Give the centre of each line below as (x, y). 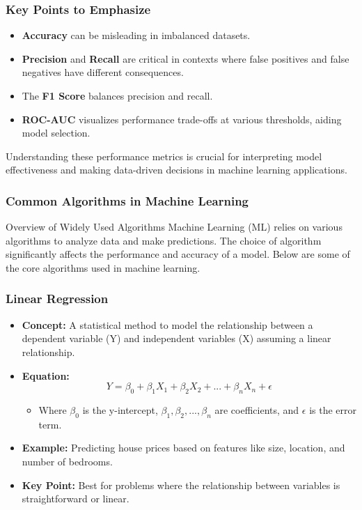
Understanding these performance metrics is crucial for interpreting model (164, 156)
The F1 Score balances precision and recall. (117, 95)
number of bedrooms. (67, 461)
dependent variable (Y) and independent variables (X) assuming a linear (176, 338)
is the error (333, 409)
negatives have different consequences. (103, 72)
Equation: (46, 375)
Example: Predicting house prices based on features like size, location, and (183, 448)
